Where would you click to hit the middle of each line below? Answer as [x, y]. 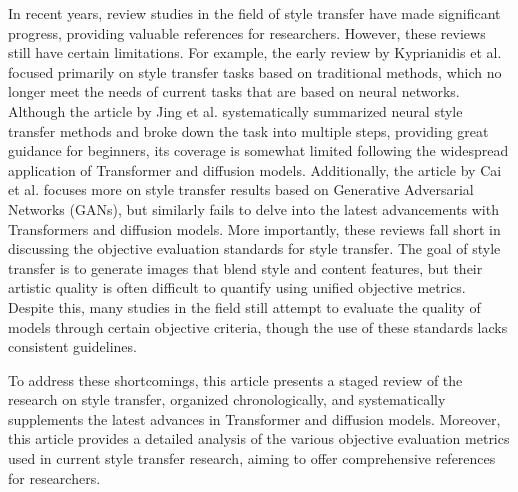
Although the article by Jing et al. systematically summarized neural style [235, 110]
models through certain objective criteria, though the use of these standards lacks [258, 326]
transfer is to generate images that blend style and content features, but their [245, 267]
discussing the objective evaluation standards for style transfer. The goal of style [254, 248]
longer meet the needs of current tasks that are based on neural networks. [234, 91]
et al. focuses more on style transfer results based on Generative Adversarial [241, 189]
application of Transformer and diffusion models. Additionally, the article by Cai [255, 169]
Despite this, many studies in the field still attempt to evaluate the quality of [244, 306]
